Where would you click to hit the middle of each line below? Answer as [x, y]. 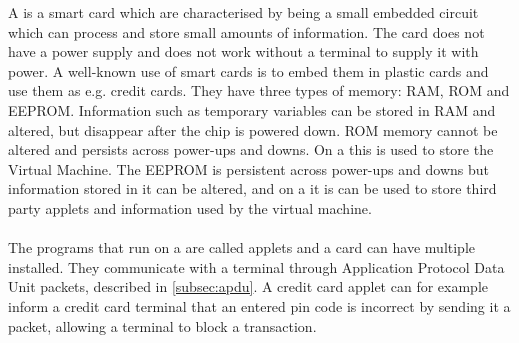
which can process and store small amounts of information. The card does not [246, 31]
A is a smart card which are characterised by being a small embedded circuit [243, 12]
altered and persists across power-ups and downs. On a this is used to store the [251, 149]
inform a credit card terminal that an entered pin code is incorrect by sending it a [259, 305]
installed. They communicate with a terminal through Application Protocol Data [256, 266]
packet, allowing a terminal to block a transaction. [162, 325]
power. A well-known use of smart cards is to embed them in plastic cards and [248, 70]
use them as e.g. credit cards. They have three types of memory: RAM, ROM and [259, 90]
